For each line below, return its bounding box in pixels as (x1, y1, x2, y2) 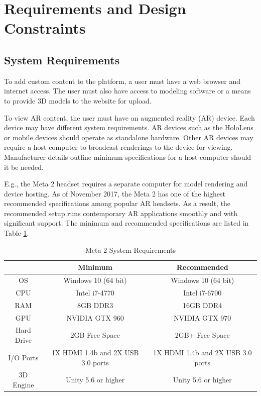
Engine (13, 379, 34, 389)
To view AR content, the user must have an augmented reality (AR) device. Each (4, 112, 255, 123)
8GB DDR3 (77, 300, 113, 310)
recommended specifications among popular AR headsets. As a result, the (4, 198, 231, 209)
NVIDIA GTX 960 (66, 312, 124, 323)
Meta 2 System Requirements (85, 244, 176, 255)
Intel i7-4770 (76, 287, 114, 298)
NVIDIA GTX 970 (174, 312, 231, 323)
